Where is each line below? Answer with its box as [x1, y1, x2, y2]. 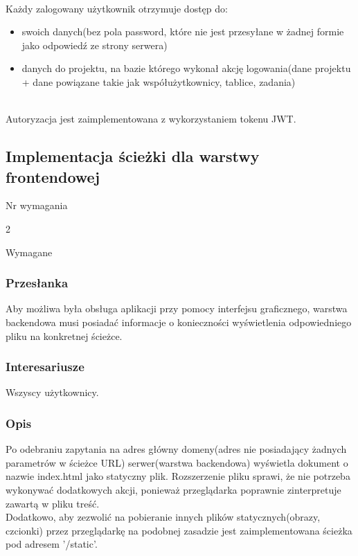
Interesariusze [6, 358, 84, 375]
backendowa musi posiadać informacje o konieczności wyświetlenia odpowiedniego [6, 314, 352, 329]
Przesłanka [6, 274, 69, 292]
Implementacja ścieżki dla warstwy [6, 145, 260, 167]
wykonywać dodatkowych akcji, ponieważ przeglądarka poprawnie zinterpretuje [6, 482, 341, 496]
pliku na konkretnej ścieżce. [6, 328, 123, 343]
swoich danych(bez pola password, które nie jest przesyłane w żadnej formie [21, 24, 344, 39]
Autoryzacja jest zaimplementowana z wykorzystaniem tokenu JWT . [6, 111, 296, 126]
